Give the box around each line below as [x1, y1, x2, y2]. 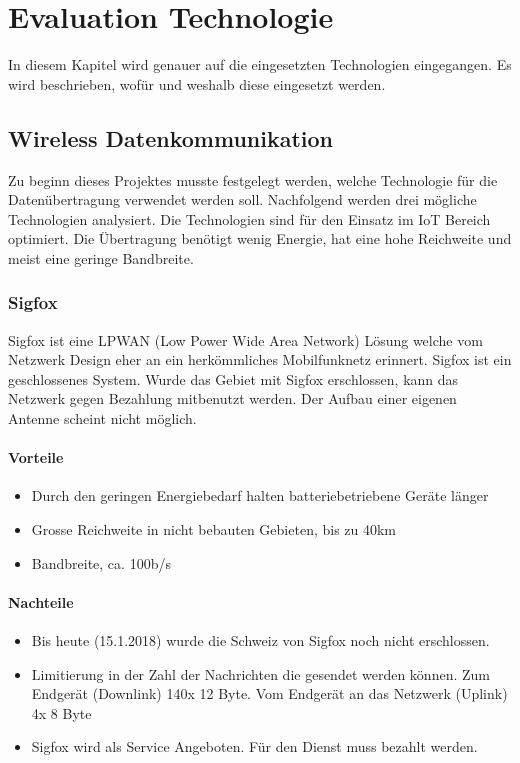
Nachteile [8, 591, 74, 612]
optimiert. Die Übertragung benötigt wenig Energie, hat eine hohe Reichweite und [8, 228, 512, 249]
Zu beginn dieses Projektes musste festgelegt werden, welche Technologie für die [8, 169, 498, 190]
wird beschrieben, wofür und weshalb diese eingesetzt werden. [8, 73, 386, 94]
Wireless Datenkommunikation [8, 122, 334, 153]
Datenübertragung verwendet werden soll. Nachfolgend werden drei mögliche [8, 189, 477, 210]
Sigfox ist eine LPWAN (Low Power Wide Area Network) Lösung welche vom [8, 329, 483, 350]
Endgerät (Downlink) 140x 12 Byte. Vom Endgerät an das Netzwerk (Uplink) [31, 683, 508, 704]
